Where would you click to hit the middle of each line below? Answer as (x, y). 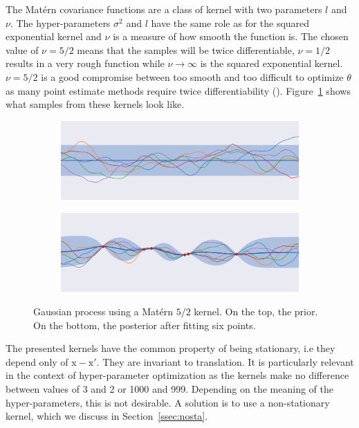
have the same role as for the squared (230, 22)
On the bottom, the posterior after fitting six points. (145, 325)
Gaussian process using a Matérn (103, 311)
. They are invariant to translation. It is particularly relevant (225, 361)
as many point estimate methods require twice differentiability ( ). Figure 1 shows (178, 90)
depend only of (37, 361)
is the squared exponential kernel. (271, 63)
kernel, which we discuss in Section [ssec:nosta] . (107, 416)
